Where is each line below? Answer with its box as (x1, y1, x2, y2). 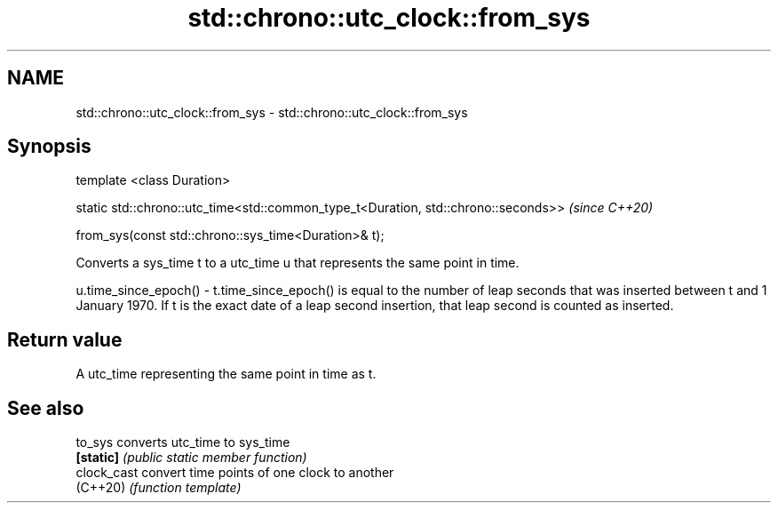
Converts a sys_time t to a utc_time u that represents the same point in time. (75, 255, 520, 271)
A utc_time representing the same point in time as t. (75, 366, 377, 382)
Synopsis (7, 135, 91, 158)
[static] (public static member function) (75, 450, 307, 466)
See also (7, 396, 84, 419)
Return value (7, 328, 123, 351)
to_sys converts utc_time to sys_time (75, 434, 290, 450)
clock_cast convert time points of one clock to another (75, 465, 394, 481)
